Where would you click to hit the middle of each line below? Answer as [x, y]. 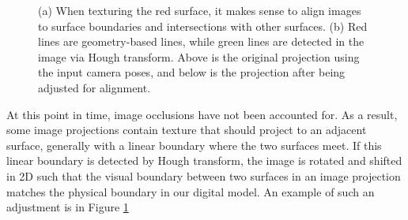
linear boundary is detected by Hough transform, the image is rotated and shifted [204, 160]
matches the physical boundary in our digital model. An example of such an [191, 191]
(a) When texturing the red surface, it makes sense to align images [200, 10]
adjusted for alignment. [94, 87]
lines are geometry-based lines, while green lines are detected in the [201, 41]
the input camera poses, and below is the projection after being [192, 72]
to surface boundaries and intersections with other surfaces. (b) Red [203, 26]
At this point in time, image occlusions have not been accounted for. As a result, [202, 114]
